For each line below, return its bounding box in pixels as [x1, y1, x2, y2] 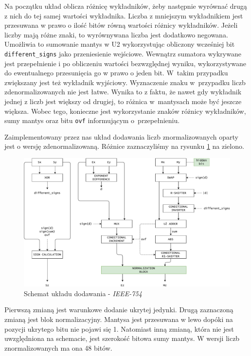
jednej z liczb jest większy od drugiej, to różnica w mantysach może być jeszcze [4, 96, 242, 106]
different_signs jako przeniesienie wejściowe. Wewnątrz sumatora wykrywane [4, 48, 241, 58]
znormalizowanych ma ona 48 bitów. [4, 342, 112, 353]
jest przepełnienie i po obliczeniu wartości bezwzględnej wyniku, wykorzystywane [4, 58, 246, 68]
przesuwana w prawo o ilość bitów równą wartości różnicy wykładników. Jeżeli [4, 20, 238, 30]
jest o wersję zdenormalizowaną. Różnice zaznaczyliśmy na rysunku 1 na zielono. [4, 141, 244, 151]
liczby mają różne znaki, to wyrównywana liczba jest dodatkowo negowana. [4, 29, 228, 39]
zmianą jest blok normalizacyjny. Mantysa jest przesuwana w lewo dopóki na [4, 314, 233, 324]
